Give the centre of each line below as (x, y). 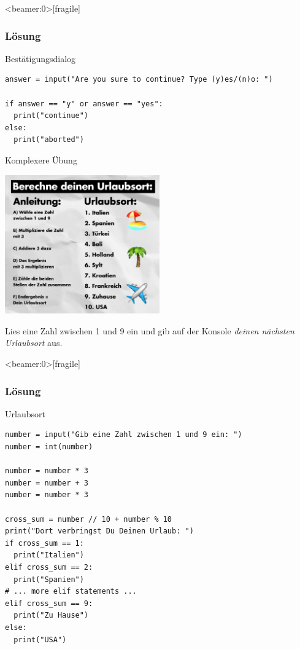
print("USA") (40, 639)
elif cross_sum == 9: (49, 603)
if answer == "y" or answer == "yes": (84, 104)
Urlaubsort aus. (34, 343)
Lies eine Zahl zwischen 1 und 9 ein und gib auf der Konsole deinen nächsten (150, 330)
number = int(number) (49, 447)
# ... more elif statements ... (71, 592)
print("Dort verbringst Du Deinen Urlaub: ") (99, 531)
